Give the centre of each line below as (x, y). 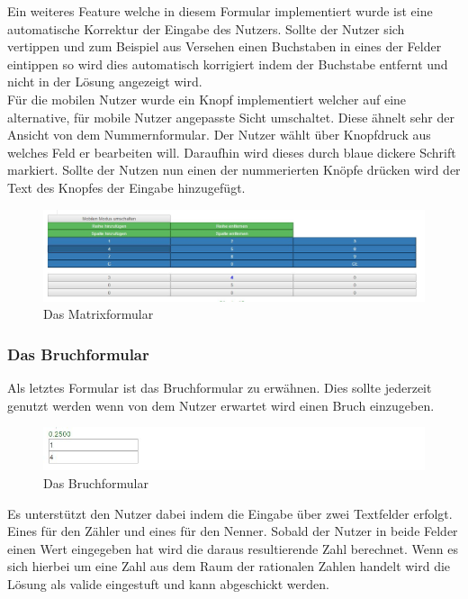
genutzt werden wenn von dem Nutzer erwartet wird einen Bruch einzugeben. (221, 405)
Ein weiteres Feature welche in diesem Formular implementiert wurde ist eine (220, 11)
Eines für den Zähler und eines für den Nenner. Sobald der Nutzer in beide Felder (233, 531)
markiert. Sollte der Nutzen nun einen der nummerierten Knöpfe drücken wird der (234, 170)
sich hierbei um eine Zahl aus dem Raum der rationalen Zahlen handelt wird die (229, 566)
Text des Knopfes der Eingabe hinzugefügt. (126, 187)
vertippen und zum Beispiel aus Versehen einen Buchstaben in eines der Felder (225, 46)
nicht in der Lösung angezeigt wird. (105, 82)
